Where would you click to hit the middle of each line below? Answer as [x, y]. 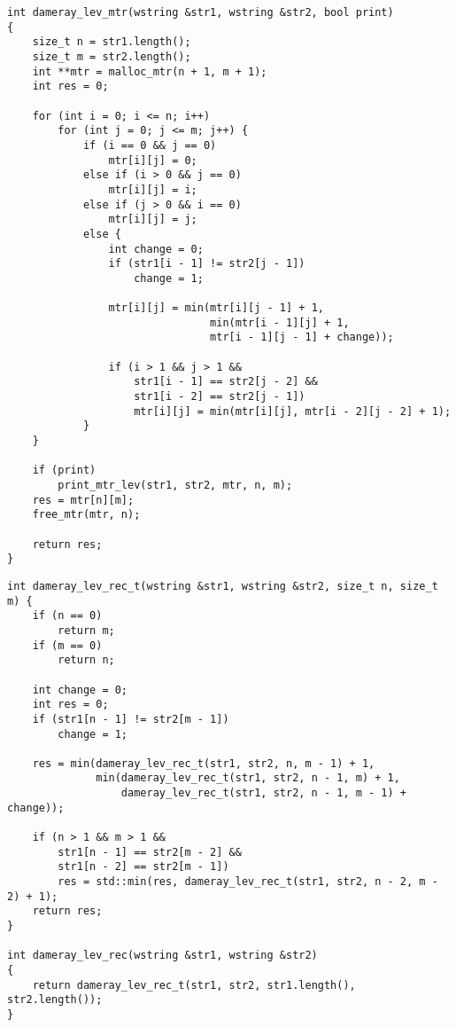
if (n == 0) [67, 616]
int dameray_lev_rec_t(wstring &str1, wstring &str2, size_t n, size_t [223, 586]
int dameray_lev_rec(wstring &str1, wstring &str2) [162, 956]
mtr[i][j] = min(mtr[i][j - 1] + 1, [216, 308]
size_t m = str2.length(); [112, 56]
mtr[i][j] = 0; [153, 160]
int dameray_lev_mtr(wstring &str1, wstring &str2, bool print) [201, 12]
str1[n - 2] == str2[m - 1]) [143, 867]
